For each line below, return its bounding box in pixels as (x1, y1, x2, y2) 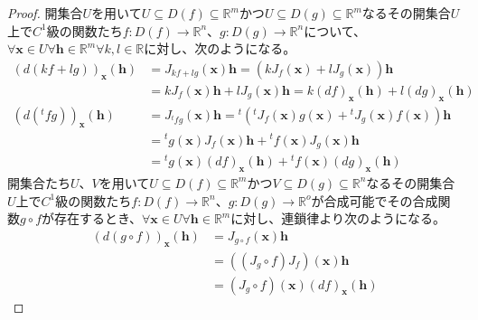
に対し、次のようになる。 (144, 39, 296, 58)
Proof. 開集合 (7, 4, 83, 22)
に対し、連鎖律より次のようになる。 (230, 209, 445, 228)
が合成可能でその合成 (311, 191, 438, 210)
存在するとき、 (53, 209, 143, 228)
